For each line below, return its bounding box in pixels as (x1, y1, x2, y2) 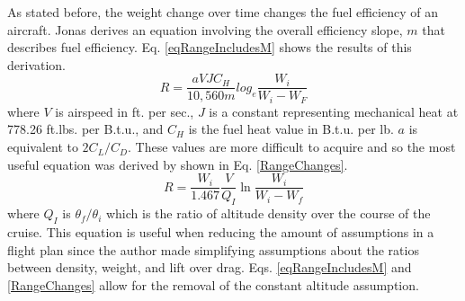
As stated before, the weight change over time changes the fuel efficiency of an (7, 3, 438, 21)
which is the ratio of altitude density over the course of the (105, 204, 431, 223)
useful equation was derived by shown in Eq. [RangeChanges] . (7, 155, 348, 173)
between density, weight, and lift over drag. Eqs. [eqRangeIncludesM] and (7, 258, 412, 277)
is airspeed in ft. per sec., (55, 102, 194, 120)
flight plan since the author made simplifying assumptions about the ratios (7, 240, 419, 259)
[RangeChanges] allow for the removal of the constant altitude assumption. (7, 275, 419, 294)
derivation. (7, 55, 67, 74)
